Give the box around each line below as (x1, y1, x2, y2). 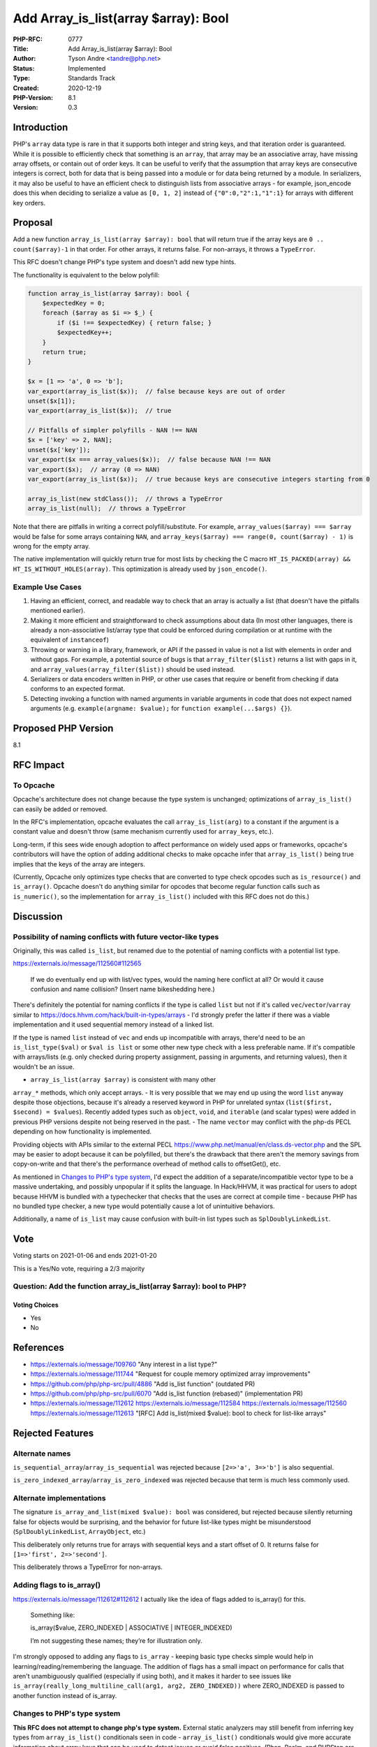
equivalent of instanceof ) (30, 636, 110, 644)
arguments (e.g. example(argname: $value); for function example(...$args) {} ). (30, 704, 293, 713)
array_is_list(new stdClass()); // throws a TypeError (27, 495, 223, 502)
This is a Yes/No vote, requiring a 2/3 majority (13, 1264, 145, 1273)
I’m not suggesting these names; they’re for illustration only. (30, 1636, 202, 1645)
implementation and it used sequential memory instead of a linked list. (13, 1020, 214, 1029)
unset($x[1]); (27, 397, 76, 405)
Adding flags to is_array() (13, 1580, 101, 1590)
